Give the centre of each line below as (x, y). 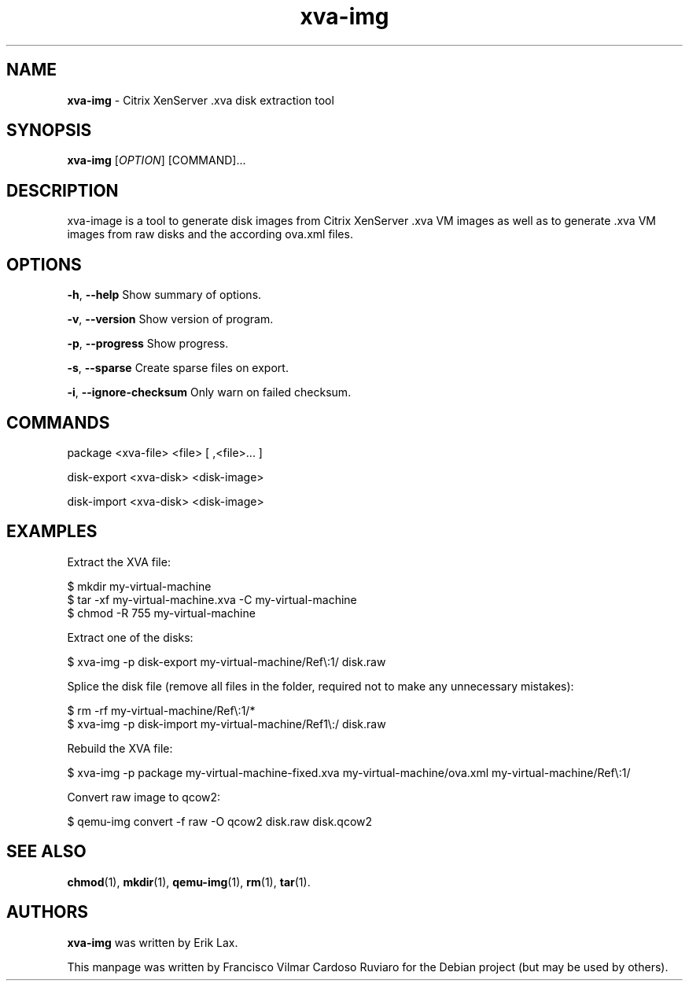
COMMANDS (58, 422)
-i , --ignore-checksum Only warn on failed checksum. (209, 392)
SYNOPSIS (49, 131)
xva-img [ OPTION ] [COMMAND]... (157, 160)
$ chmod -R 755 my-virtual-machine (161, 613)
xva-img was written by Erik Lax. (153, 942)
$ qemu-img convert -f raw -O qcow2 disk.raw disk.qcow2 (220, 821)
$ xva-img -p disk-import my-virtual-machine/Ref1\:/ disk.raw (227, 724)
